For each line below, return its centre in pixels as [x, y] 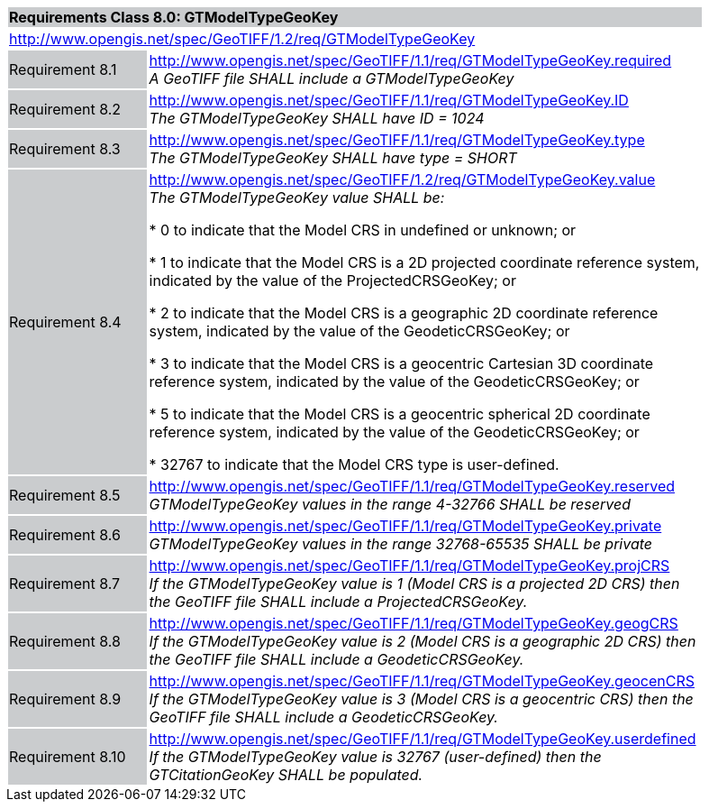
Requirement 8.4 [65, 322]
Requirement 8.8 [65, 641]
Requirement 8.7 [65, 584]
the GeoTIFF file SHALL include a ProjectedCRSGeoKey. [338, 602]
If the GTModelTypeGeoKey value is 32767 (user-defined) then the [375, 757]
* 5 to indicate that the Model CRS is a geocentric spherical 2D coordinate [400, 414]
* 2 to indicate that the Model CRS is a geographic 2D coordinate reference [404, 313]
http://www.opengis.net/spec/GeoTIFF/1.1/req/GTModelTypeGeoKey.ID [389, 100]
